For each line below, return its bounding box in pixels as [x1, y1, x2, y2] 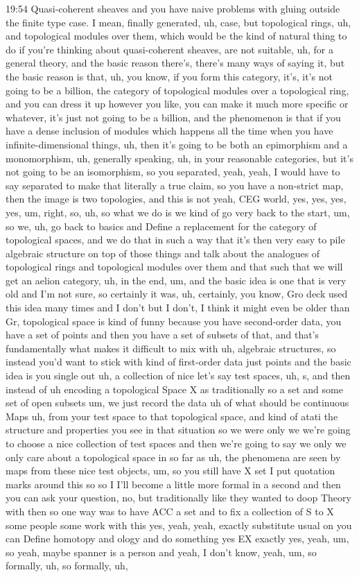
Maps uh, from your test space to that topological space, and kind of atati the [6, 408, 338, 423]
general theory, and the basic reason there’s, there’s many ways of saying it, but [6, 55, 345, 70]
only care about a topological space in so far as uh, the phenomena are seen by [6, 449, 341, 464]
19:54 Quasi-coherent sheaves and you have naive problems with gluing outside [6, 1, 340, 15]
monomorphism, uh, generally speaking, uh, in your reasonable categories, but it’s [6, 150, 353, 165]
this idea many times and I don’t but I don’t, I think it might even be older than [6, 300, 350, 315]
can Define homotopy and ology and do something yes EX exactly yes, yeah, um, [6, 531, 349, 546]
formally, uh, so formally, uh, [6, 558, 128, 573]
